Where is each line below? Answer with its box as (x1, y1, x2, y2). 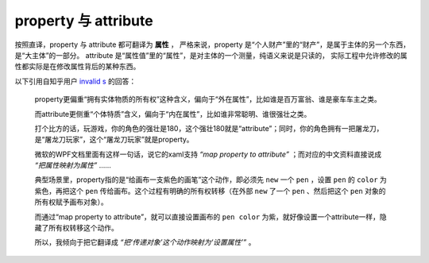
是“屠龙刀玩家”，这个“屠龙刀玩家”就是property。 (34, 135, 194, 145)
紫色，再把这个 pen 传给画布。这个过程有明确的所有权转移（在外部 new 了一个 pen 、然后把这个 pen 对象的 (34, 186, 386, 195)
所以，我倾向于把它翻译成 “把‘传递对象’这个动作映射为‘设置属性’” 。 (34, 238, 256, 247)
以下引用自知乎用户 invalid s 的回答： (14, 76, 137, 86)
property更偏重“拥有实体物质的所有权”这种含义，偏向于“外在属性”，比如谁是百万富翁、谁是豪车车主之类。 (34, 95, 381, 104)
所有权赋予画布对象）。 (34, 197, 108, 207)
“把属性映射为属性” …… (34, 161, 111, 170)
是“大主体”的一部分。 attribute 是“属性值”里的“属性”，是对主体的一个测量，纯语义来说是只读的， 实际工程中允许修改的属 (14, 50, 408, 60)
